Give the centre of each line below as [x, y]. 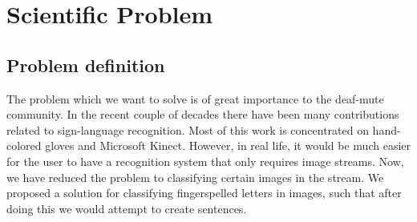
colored [24, 145]
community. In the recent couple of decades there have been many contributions [203, 114]
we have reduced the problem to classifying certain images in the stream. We [195, 177]
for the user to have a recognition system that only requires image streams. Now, [205, 161]
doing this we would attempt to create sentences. [127, 208]
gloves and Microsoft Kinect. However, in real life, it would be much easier [228, 145]
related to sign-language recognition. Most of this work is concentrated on [188, 129]
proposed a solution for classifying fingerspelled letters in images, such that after [204, 193]
